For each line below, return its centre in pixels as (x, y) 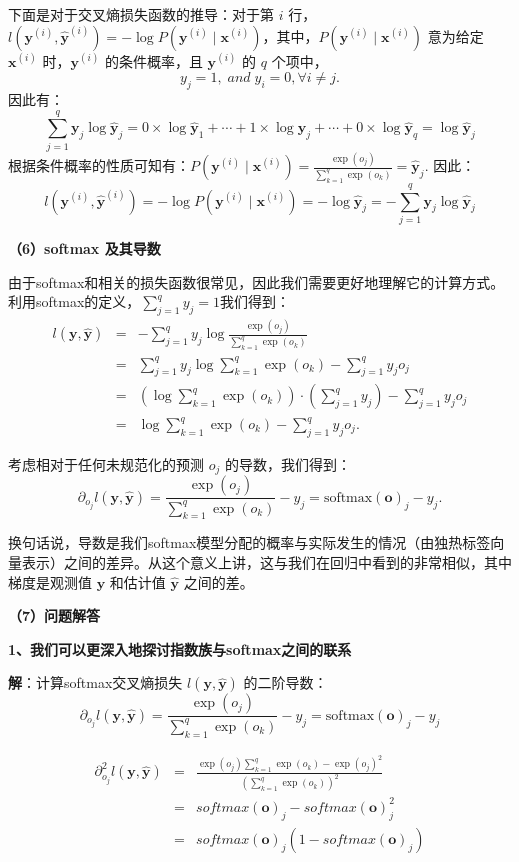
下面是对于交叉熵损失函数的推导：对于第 (141, 14)
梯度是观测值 (50, 581)
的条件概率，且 (153, 60)
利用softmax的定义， (74, 301)
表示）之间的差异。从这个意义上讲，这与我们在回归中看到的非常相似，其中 (266, 562)
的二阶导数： (285, 682)
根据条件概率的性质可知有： (99, 165)
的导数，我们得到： (287, 463)
